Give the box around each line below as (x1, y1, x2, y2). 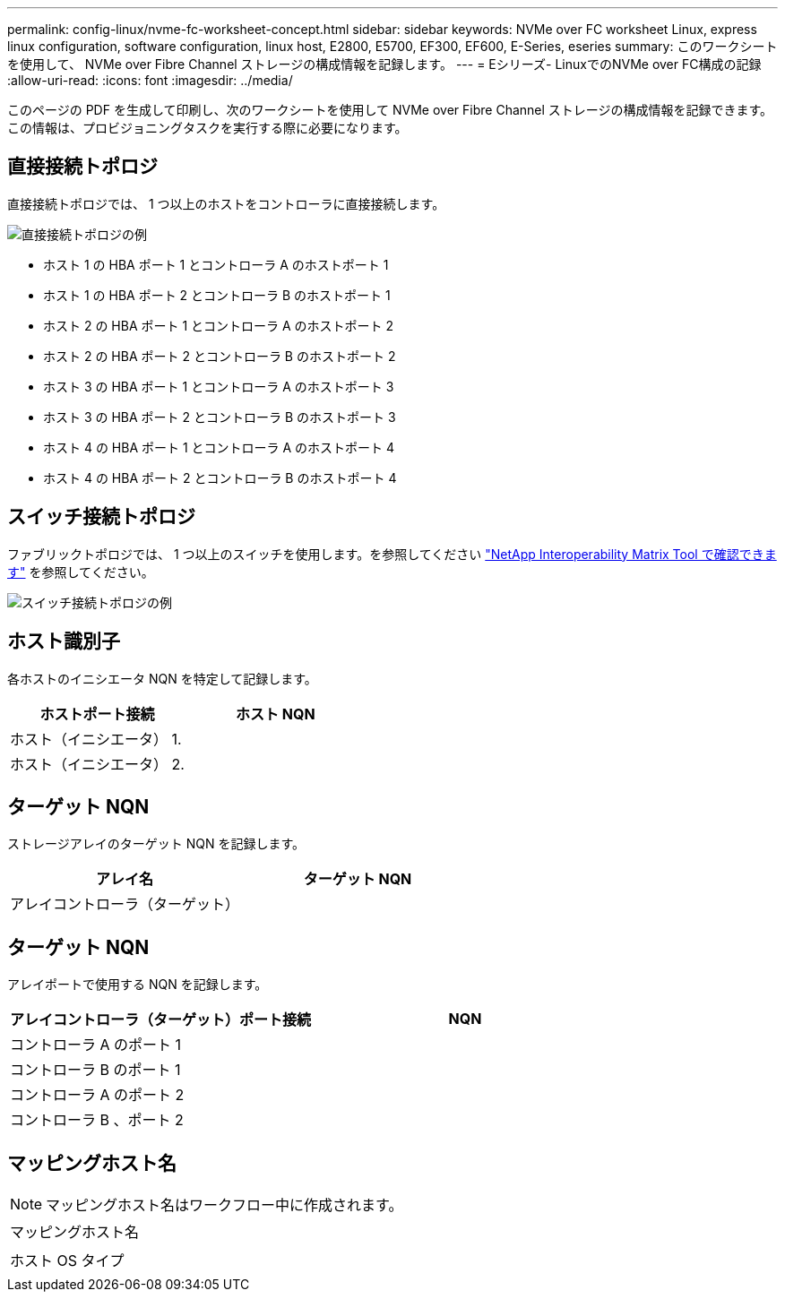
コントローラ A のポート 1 (10, 1036, 182, 1054)
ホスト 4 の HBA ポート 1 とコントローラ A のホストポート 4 (43, 439, 395, 455)
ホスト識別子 (7, 630, 120, 653)
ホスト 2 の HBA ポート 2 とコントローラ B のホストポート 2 (43, 348, 396, 364)
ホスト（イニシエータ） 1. (10, 729, 182, 748)
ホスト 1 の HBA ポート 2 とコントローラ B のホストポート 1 (43, 287, 391, 303)
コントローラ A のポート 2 (10, 1086, 185, 1105)
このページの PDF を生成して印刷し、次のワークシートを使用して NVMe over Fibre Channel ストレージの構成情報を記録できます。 (7, 102, 773, 117)
